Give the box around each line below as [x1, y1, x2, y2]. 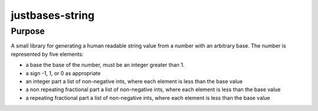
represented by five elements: [11, 51, 84, 58]
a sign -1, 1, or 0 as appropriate [25, 69, 101, 76]
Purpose [11, 26, 45, 36]
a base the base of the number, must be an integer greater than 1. [25, 62, 185, 69]
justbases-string [11, 9, 95, 22]
